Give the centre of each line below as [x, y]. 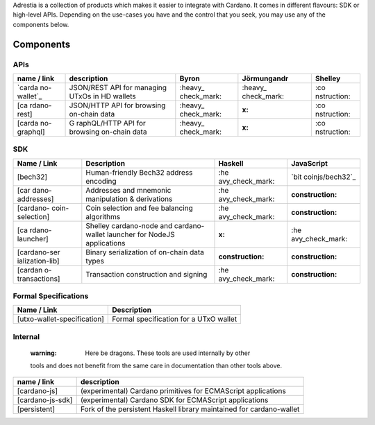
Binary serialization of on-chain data [145, 252]
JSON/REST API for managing [118, 87]
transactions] [39, 279]
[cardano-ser [39, 252]
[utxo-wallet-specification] [60, 319]
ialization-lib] [38, 261]
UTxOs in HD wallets [103, 96]
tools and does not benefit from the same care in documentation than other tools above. [156, 366]
